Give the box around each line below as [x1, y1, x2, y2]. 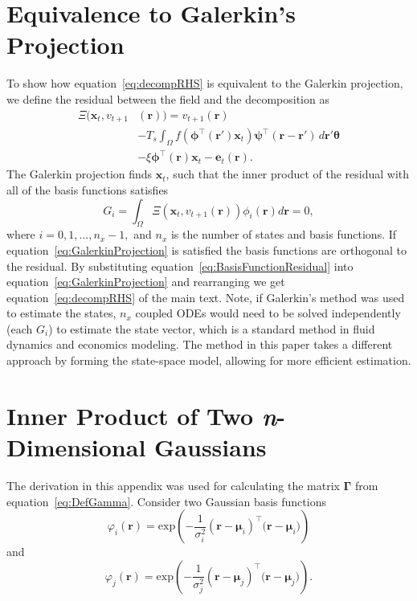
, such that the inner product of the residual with [166, 166, 410, 182]
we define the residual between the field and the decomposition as [6, 90, 329, 107]
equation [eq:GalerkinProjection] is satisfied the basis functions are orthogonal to [6, 241, 407, 258]
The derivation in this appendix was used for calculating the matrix [6, 476, 340, 493]
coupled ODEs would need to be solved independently [135, 305, 401, 321]
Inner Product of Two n [6, 399, 277, 432]
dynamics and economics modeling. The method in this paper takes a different [6, 336, 393, 353]
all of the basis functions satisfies [6, 181, 169, 198]
